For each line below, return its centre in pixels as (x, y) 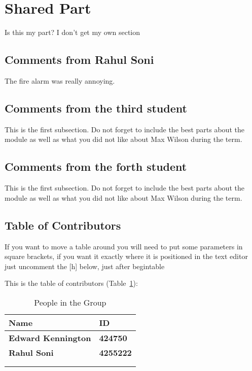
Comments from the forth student (96, 166)
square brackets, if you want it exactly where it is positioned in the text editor (126, 256)
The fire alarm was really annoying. (60, 80)
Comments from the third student (96, 108)
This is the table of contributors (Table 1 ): (71, 283)
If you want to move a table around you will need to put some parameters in (124, 246)
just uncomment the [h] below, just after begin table (85, 266)
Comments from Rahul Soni (79, 60)
